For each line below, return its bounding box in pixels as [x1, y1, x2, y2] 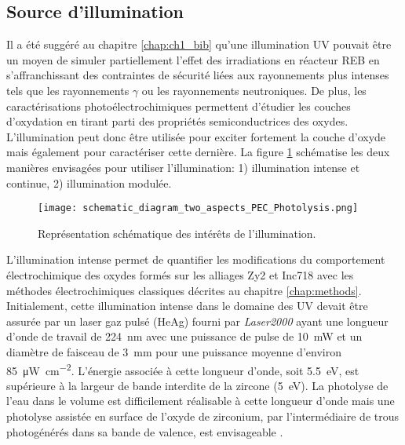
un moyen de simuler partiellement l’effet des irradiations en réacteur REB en [6, 51, 380, 67]
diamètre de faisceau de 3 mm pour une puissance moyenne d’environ [6, 343, 341, 359]
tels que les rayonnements [6, 82, 130, 98]
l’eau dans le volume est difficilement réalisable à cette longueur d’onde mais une [6, 392, 395, 409]
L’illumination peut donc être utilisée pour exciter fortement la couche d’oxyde [6, 128, 386, 144]
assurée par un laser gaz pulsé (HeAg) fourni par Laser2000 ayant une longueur [6, 312, 389, 329]
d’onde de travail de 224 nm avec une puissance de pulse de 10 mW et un [6, 328, 363, 345]
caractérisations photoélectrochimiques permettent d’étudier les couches [6, 97, 351, 114]
